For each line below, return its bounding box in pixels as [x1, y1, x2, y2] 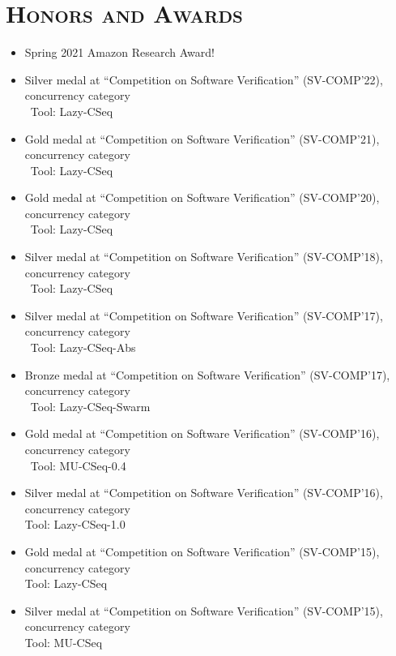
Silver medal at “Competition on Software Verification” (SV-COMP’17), [24, 307, 383, 324]
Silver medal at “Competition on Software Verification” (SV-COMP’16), [24, 484, 383, 501]
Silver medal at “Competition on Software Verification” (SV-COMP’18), [24, 248, 383, 265]
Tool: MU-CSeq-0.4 [30, 457, 126, 474]
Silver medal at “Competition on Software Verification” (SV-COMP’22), [24, 71, 383, 88]
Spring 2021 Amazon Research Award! [24, 44, 215, 61]
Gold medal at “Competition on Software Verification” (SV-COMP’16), [24, 425, 380, 442]
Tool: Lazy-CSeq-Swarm [30, 397, 151, 414]
